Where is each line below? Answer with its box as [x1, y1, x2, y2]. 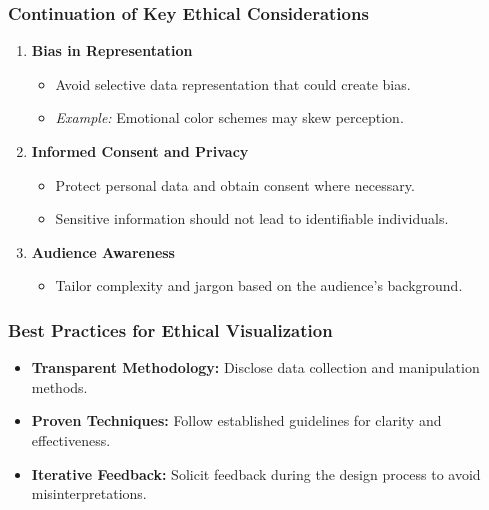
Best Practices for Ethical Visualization [8, 317, 333, 342]
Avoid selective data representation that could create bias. [55, 73, 411, 94]
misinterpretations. [31, 483, 147, 504]
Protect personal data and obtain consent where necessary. [55, 174, 415, 195]
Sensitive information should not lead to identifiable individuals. [55, 208, 449, 229]
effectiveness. [31, 429, 111, 450]
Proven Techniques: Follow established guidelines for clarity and [31, 410, 442, 431]
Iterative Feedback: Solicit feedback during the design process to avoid [31, 463, 481, 484]
